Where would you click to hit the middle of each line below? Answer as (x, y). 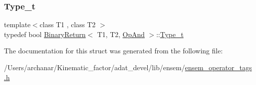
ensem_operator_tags (218, 67)
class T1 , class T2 (68, 24)
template (17, 24)
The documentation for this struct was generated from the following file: (113, 51)
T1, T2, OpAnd (121, 34)
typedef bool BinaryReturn (45, 34)
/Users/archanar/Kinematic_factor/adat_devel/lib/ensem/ (95, 67)
